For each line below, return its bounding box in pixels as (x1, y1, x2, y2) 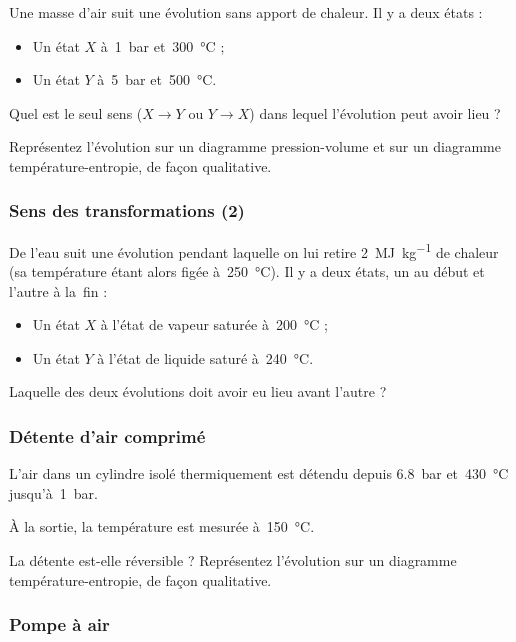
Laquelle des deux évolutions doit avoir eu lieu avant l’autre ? (9, 381, 387, 402)
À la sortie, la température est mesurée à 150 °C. (9, 516, 315, 537)
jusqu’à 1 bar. (9, 482, 98, 503)
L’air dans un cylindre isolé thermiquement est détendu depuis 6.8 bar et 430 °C (9, 463, 509, 484)
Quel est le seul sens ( (9, 102, 143, 123)
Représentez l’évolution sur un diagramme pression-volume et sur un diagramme (9, 136, 501, 157)
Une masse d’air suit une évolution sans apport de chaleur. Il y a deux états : (9, 2, 483, 22)
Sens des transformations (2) (9, 198, 245, 223)
